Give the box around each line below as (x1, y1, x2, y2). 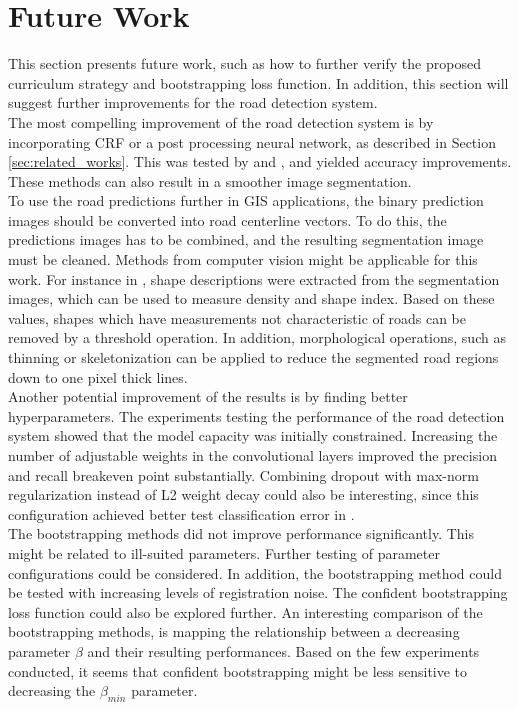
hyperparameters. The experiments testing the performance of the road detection (8, 405, 505, 426)
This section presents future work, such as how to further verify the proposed (8, 53, 481, 74)
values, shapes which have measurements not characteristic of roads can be (8, 307, 466, 328)
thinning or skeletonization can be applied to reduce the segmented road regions (8, 347, 499, 368)
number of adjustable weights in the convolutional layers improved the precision (8, 445, 497, 465)
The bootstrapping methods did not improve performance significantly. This (8, 523, 475, 544)
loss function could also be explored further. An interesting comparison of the (8, 601, 483, 622)
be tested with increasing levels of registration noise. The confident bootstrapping (8, 582, 508, 603)
